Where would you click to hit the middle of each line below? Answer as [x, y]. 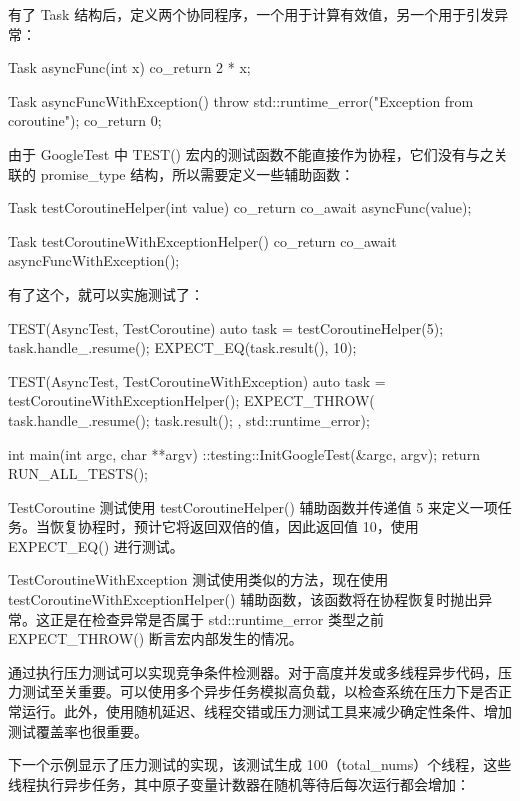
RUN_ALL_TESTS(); [78, 473]
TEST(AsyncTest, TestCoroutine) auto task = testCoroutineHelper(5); [226, 327]
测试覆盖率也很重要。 [78, 730]
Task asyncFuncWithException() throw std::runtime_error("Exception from [241, 100]
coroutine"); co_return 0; [85, 120]
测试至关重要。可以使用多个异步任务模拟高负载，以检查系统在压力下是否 [259, 691]
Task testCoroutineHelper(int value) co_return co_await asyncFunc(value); [240, 207]
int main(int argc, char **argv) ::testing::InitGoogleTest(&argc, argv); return [244, 453]
